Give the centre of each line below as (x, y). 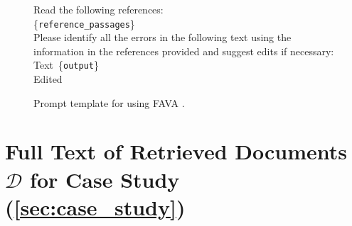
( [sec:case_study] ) (95, 207)
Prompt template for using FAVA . (109, 102)
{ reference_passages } (84, 23)
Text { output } (66, 65)
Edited (48, 79)
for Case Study (105, 179)
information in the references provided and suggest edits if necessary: (184, 51)
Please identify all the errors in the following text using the (162, 37)
